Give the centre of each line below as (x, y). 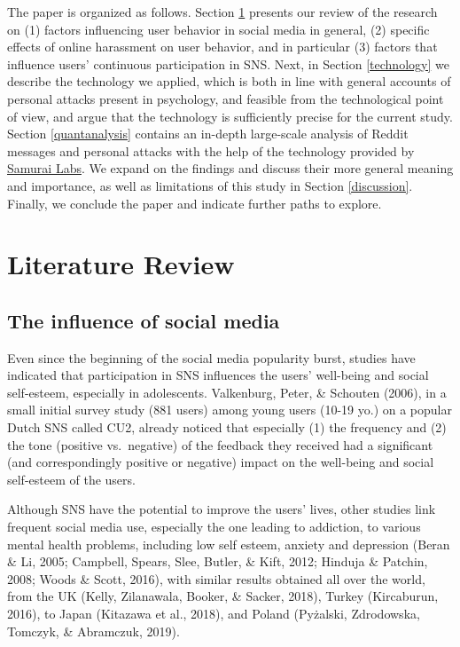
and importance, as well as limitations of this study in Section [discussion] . (210, 185)
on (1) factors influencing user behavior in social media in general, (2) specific (218, 29)
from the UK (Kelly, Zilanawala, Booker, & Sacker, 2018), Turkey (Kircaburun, (223, 596)
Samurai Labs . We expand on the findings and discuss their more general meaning (230, 168)
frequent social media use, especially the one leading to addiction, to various (214, 527)
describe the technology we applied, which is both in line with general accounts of (229, 81)
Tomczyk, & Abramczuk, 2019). (94, 631)
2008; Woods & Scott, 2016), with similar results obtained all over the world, (216, 578)
